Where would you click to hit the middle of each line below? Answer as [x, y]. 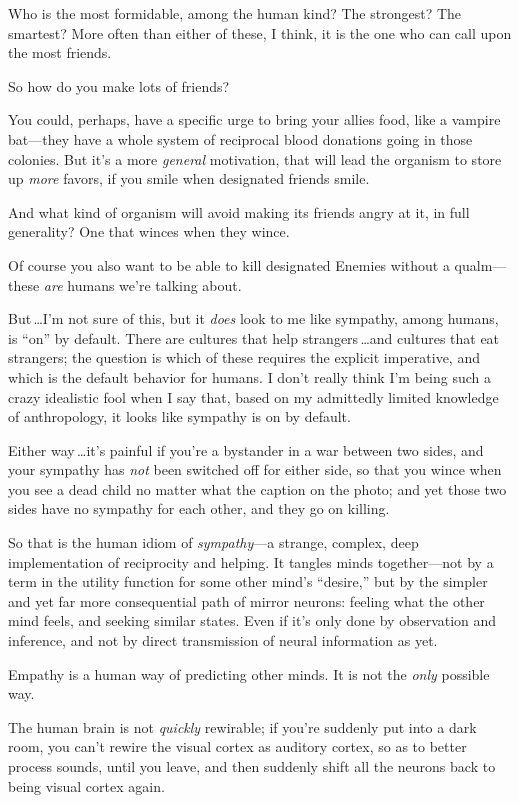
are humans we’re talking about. [142, 284]
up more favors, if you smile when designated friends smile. [189, 178]
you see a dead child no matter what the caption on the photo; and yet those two [257, 488]
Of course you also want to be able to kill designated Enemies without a [229, 264]
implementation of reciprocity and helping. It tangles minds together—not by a [251, 561]
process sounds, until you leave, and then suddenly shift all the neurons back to [252, 766]
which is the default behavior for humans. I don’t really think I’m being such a [249, 376]
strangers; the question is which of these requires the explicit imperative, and [244, 357]
